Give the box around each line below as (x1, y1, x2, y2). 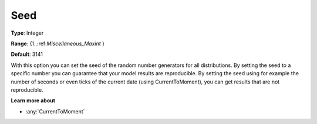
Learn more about (11, 97, 56, 104)
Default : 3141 (11, 51, 43, 58)
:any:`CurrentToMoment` (25, 108, 85, 115)
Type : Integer (11, 29, 44, 36)
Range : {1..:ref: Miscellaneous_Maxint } (11, 40, 105, 47)
